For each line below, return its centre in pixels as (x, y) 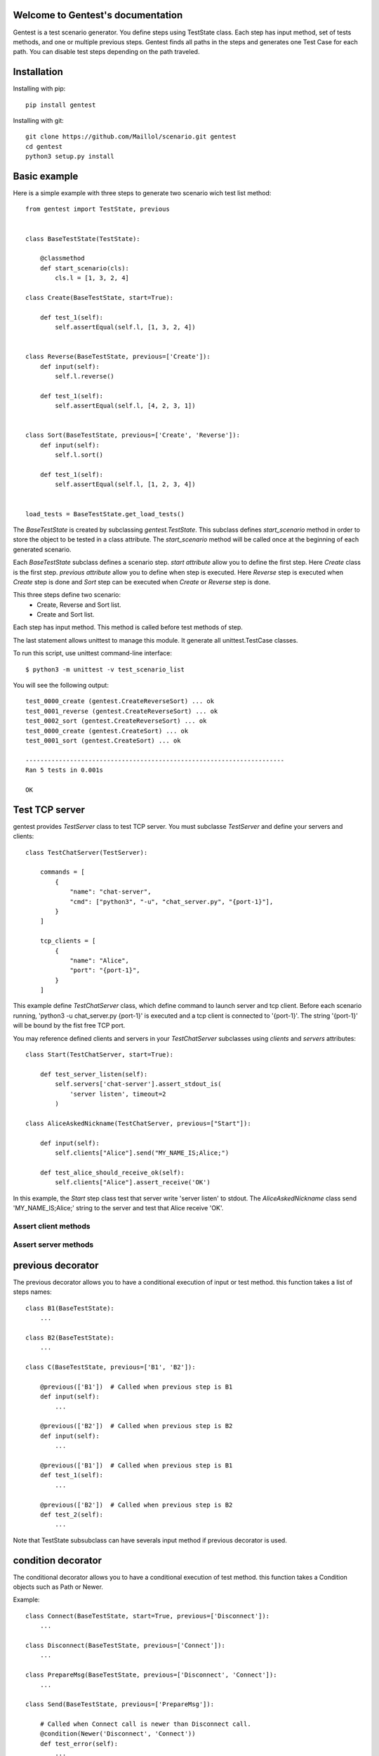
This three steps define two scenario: (67, 595)
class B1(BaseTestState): (70, 1308)
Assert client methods (52, 1226)
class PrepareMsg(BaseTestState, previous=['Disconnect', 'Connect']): (151, 1675)
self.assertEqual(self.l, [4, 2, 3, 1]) (125, 406)
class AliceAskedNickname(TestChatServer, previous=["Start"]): (139, 1123)
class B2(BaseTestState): (70, 1337)
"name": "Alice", (100, 960)
